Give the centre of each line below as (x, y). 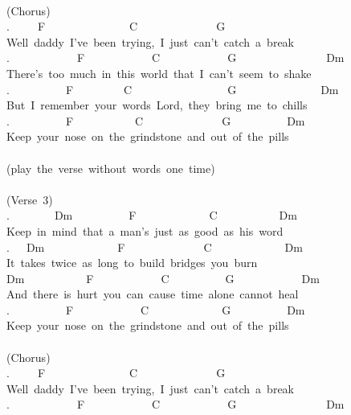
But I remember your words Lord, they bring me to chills (157, 105)
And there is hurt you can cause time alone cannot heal (153, 294)
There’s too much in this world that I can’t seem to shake (159, 73)
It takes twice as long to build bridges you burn (132, 263)
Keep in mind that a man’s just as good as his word (145, 230)
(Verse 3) (30, 199)
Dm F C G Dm (163, 278)
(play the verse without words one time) (111, 168)
